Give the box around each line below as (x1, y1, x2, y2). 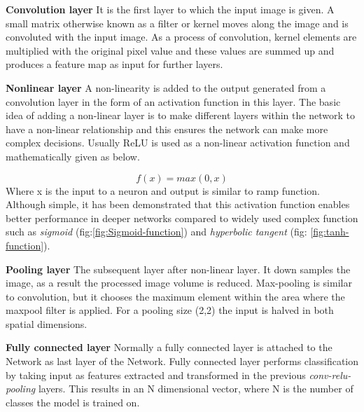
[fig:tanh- (310, 224, 349, 239)
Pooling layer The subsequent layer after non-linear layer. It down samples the (6, 261, 351, 276)
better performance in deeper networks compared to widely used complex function (6, 210, 358, 225)
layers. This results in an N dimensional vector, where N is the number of (38, 381, 353, 396)
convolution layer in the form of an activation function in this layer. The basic (6, 94, 341, 109)
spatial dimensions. (6, 316, 87, 331)
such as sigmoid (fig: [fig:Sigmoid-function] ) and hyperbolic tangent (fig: (6, 224, 307, 239)
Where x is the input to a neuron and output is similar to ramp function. (6, 183, 320, 198)
